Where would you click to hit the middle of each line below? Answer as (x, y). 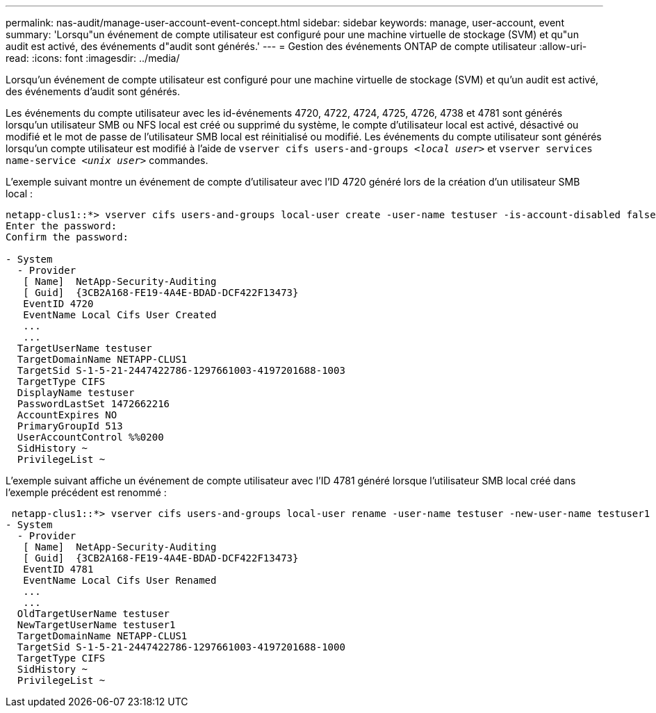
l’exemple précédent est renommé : (86, 492)
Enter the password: (61, 226)
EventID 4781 (58, 569)
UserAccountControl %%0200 (90, 437)
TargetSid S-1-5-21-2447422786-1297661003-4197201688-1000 (181, 647)
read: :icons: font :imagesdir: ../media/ (93, 58)
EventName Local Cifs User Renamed (120, 580)
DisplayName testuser (76, 393)
